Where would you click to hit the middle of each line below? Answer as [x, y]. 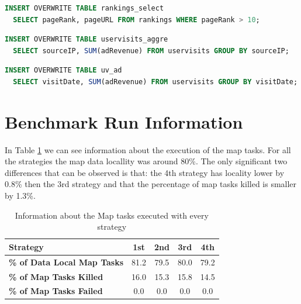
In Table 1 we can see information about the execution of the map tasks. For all [148, 149]
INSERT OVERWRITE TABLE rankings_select [84, 8]
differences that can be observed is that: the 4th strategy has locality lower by [145, 172]
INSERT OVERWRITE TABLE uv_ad [63, 70]
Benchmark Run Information [124, 121]
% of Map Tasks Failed [56, 291]
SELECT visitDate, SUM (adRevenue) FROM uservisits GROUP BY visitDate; [155, 82]
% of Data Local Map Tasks [66, 262]
